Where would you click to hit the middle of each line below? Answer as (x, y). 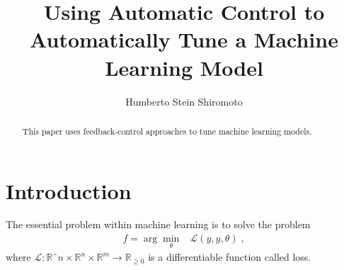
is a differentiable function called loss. (230, 257)
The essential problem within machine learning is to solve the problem (158, 224)
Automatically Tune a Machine (184, 39)
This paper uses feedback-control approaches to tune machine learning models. (167, 131)
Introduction (69, 190)
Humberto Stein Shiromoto (184, 101)
